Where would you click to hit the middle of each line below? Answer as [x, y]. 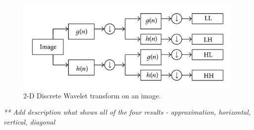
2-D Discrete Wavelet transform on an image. [92, 95]
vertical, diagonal [29, 121]
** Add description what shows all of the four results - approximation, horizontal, [127, 112]
